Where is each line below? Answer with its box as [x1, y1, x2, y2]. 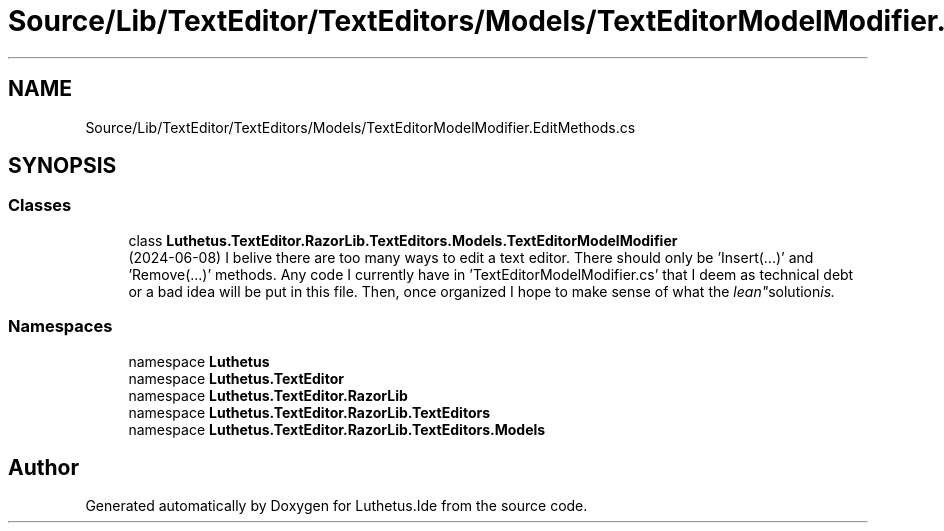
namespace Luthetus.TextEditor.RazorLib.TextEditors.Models [128, 420, 546, 438]
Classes [8, 195, 72, 216]
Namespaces [8, 316, 113, 337]
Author [8, 454, 79, 480]
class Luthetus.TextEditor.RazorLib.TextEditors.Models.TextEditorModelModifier [128, 231, 678, 249]
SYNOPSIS [8, 153, 117, 179]
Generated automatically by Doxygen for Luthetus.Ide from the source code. [85, 497, 588, 515]
